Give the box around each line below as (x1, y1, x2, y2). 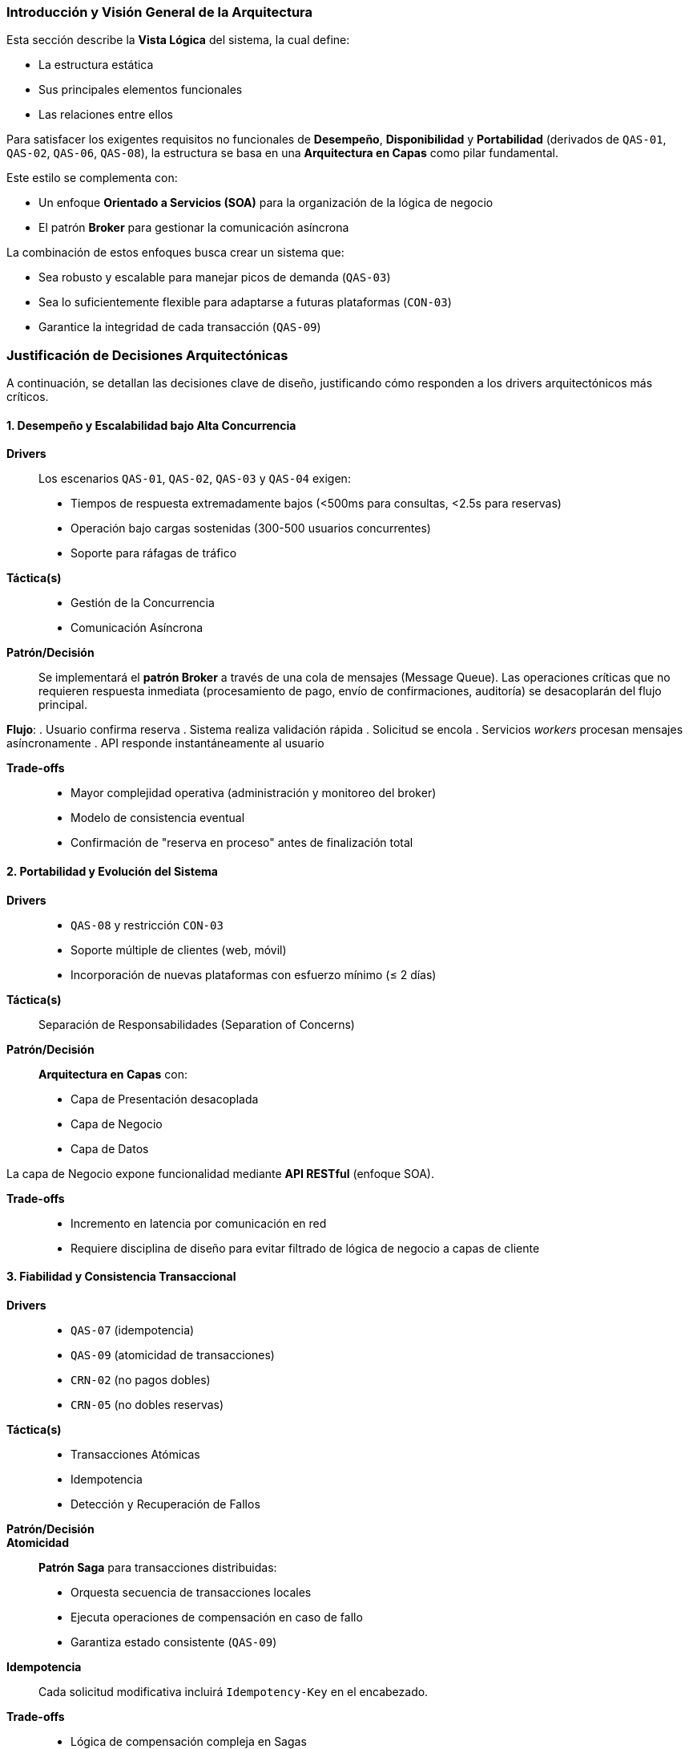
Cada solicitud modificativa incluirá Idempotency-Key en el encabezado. (38, 1684, 429, 1698)
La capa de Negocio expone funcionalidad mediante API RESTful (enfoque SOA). (6, 1166, 434, 1180)
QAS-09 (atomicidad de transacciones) (71, 1347, 275, 1362)
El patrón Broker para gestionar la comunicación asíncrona (38, 221, 349, 235)
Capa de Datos (71, 1141, 149, 1156)
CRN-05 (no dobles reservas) (71, 1397, 224, 1411)
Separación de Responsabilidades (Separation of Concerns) (38, 1017, 355, 1031)
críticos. (6, 390, 49, 404)
